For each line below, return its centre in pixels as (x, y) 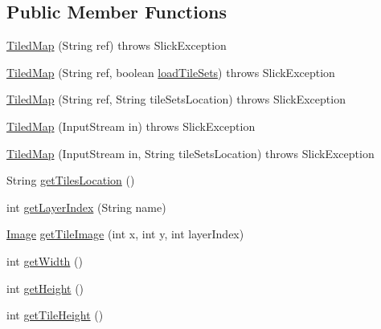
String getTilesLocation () (71, 180)
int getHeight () (45, 288)
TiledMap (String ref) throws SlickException (117, 45)
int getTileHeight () (55, 315)
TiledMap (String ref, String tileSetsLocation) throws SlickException (176, 99)
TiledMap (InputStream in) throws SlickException (131, 126)
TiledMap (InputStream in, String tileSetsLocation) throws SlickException (190, 153)
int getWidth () (45, 260)
